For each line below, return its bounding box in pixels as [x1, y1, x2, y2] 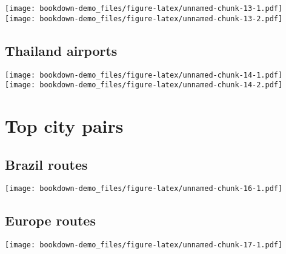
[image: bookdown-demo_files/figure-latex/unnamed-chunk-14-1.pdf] [5, 70, 283, 79]
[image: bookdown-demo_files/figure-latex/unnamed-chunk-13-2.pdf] [5, 14, 283, 23]
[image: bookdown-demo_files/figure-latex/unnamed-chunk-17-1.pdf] [5, 241, 283, 250]
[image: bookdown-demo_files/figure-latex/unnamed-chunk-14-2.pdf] [5, 81, 283, 90]
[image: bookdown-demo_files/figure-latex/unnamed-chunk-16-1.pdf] [5, 184, 283, 193]
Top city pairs [5, 113, 124, 138]
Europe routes [5, 211, 96, 230]
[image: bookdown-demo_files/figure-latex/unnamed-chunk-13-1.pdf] [5, 4, 283, 13]
